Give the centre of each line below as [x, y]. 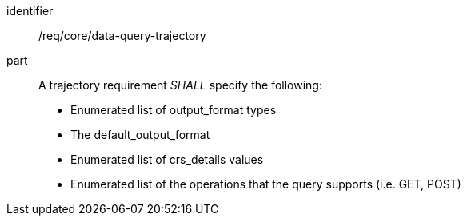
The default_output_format [140, 135]
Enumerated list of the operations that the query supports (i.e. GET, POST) [266, 184]
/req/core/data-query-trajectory [122, 36]
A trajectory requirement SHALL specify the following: [180, 85]
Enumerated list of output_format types [174, 110]
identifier [30, 11]
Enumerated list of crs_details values [167, 159]
